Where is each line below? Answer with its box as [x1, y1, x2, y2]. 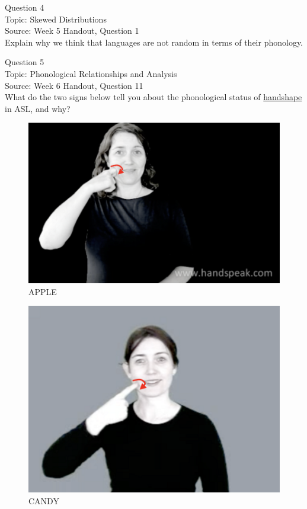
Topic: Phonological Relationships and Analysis [5, 67, 177, 79]
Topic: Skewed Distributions [5, 12, 107, 25]
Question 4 [5, 1, 44, 13]
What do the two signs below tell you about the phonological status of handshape [5, 91, 302, 103]
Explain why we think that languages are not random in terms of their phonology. [5, 36, 303, 48]
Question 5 [5, 56, 44, 68]
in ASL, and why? [5, 102, 71, 114]
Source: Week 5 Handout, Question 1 [5, 24, 139, 37]
